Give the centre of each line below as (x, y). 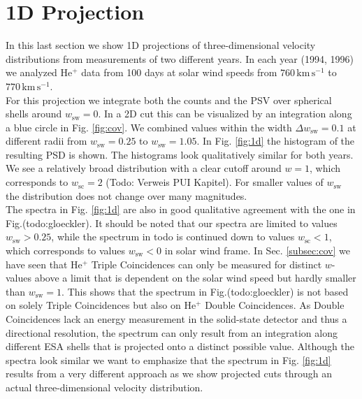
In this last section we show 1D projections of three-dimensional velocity (161, 45)
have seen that (37, 264)
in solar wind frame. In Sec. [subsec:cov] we (257, 251)
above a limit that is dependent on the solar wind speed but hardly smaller (195, 278)
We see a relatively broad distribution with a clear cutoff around (144, 168)
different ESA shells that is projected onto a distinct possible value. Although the (180, 346)
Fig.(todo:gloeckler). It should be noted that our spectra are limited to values (172, 223)
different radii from (46, 141)
